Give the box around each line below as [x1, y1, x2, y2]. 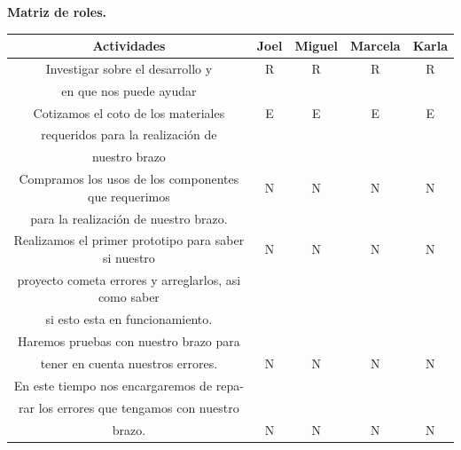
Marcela [350, 36, 401, 55]
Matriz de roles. [7, 3, 107, 20]
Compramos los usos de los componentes [19, 170, 239, 188]
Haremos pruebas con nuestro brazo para [17, 332, 240, 351]
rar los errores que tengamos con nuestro [19, 398, 239, 416]
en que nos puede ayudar [61, 81, 197, 99]
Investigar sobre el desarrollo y [45, 59, 213, 77]
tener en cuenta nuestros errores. [40, 354, 218, 372]
